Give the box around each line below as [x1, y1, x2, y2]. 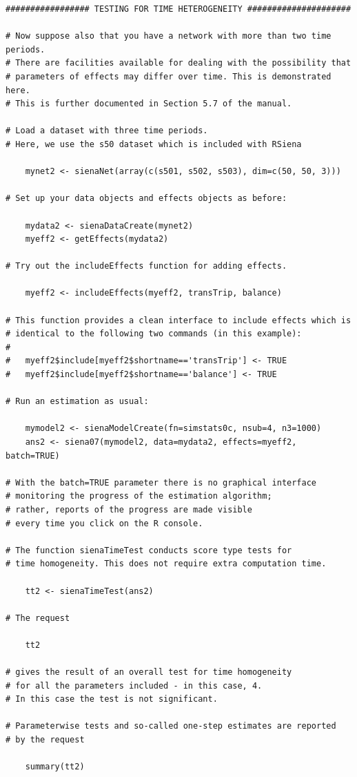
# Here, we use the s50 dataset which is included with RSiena [6, 139, 302, 149]
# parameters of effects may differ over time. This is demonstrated [6, 71, 331, 81]
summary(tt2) [25, 762, 85, 772]
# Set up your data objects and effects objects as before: [6, 193, 287, 204]
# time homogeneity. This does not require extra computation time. [6, 559, 327, 569]
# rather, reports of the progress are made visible [6, 504, 252, 515]
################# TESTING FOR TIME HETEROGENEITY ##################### [6, 4, 351, 14]
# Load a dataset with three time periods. [6, 126, 208, 136]
